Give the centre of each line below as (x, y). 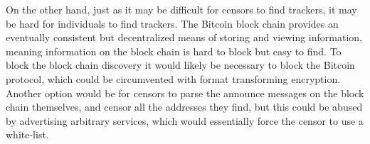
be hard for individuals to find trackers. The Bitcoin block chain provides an (172, 23)
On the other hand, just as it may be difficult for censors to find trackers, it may (181, 9)
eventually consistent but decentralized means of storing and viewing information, (184, 37)
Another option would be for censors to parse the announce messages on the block (185, 93)
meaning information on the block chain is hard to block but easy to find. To (174, 51)
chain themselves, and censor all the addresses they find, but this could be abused (184, 107)
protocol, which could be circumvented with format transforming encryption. (173, 78)
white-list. (27, 134)
